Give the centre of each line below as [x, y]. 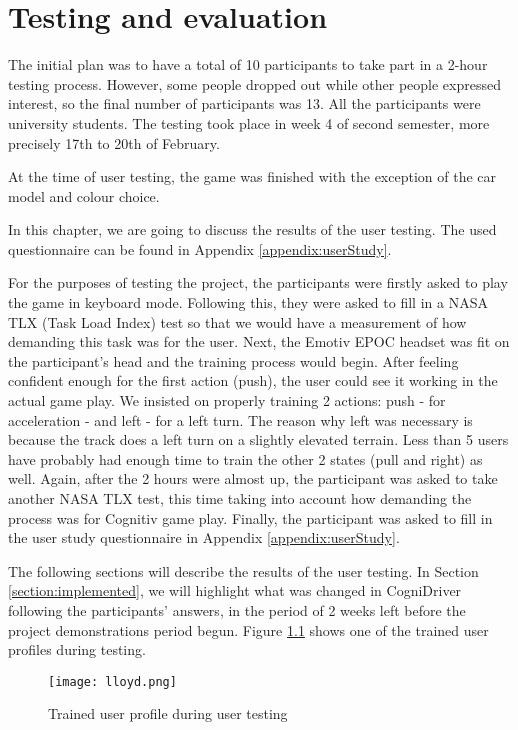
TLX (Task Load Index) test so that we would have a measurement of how [237, 321]
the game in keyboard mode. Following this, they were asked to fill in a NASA [248, 302]
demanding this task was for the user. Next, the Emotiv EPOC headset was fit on [259, 341]
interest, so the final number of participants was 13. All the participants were [244, 103]
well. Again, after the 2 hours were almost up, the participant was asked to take [253, 478]
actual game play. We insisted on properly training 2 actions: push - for [227, 400]
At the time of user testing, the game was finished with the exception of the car [252, 176]
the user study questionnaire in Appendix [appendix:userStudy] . [204, 537]
